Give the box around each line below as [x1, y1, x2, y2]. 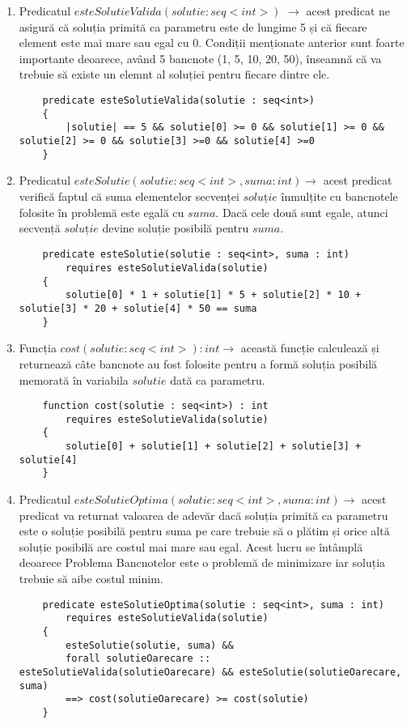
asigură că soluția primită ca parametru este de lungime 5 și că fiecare [19, 18, 367, 35]
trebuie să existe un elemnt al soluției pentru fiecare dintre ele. [19, 66, 330, 83]
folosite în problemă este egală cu [19, 203, 184, 220]
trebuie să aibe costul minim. [19, 570, 163, 587]
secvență [19, 219, 61, 236]
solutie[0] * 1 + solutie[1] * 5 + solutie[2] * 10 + [66, 289, 362, 301]
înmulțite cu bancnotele [281, 187, 398, 204]
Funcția [19, 339, 57, 356]
